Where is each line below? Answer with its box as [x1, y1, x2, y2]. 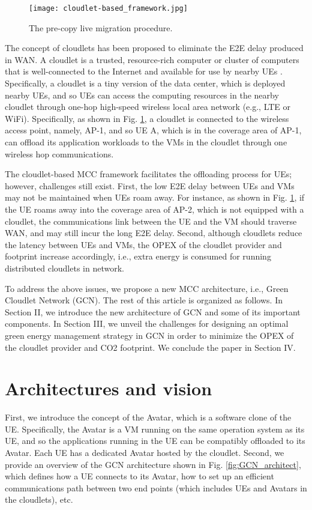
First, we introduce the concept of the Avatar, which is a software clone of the [5, 411, 292, 423]
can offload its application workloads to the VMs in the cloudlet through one [5, 136, 287, 148]
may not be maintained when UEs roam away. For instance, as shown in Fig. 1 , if [5, 191, 305, 204]
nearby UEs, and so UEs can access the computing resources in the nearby [5, 88, 279, 101]
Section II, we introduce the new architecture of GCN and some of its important [5, 305, 301, 318]
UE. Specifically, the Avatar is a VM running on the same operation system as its [5, 422, 305, 435]
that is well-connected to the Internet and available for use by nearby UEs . [5, 65, 283, 77]
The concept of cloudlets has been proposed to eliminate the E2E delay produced [5, 41, 304, 54]
